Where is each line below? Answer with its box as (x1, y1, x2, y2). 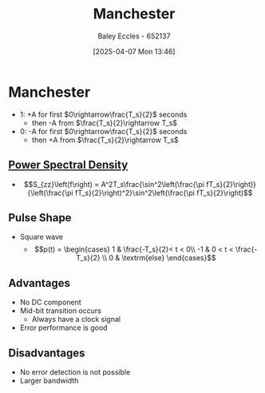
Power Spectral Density (8, 158, 129, 172)
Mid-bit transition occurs (19, 306, 101, 316)
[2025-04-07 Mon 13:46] (93, 46, 176, 56)
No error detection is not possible (19, 367, 131, 376)
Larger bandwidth (19, 375, 79, 385)
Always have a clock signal (31, 315, 121, 324)
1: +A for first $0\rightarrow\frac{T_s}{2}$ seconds (19, 109, 188, 119)
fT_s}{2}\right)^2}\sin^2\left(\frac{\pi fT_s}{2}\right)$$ (74, 188, 253, 197)
